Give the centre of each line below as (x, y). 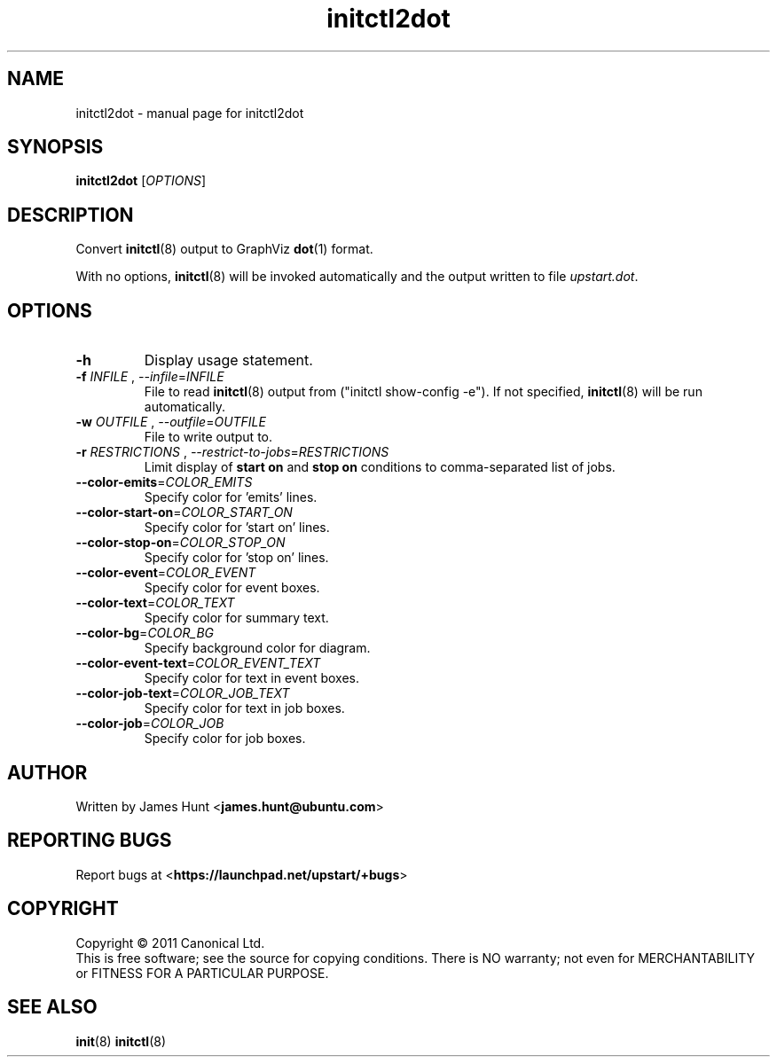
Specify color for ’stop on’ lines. (236, 558)
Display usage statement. (228, 360)
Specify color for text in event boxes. (251, 678)
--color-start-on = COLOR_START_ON (184, 512)
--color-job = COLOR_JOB (150, 724)
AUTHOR (47, 772)
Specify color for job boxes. (225, 739)
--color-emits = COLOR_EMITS (164, 482)
